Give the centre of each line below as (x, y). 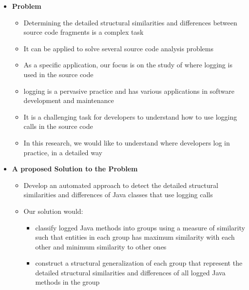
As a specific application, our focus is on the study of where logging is (128, 65)
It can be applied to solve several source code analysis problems (119, 48)
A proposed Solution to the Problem (75, 169)
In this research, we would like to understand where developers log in (127, 142)
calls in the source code (58, 126)
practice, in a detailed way (63, 152)
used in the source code (58, 74)
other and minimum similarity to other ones (101, 246)
